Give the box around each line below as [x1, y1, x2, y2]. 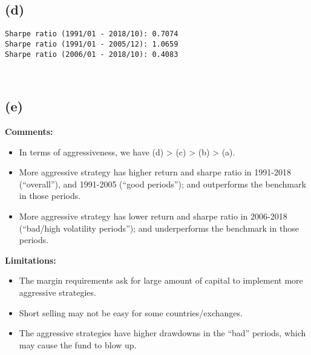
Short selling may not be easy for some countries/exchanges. [19, 306, 243, 319]
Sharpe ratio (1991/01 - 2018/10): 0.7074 [5, 30, 178, 39]
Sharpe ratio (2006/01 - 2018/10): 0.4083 [5, 50, 178, 59]
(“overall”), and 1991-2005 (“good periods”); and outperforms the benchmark [19, 177, 306, 190]
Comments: [5, 125, 53, 137]
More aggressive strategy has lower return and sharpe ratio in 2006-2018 [19, 209, 287, 222]
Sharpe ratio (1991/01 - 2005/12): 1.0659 [5, 39, 178, 48]
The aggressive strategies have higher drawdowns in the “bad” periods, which [19, 327, 306, 339]
